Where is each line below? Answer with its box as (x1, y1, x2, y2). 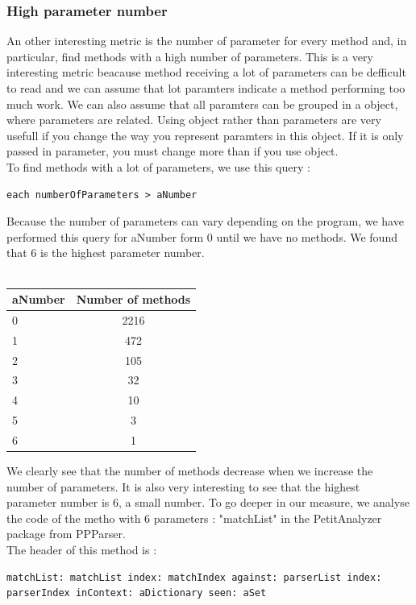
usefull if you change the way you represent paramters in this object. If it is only (6, 126, 404, 143)
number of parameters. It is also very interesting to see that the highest (6, 478, 360, 495)
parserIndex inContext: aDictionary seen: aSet (6, 587, 267, 599)
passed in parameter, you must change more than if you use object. (6, 143, 339, 160)
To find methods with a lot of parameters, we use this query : (6, 158, 310, 175)
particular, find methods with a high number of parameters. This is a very (6, 48, 373, 64)
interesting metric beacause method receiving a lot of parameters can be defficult (6, 64, 406, 81)
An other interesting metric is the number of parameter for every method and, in (6, 32, 407, 49)
